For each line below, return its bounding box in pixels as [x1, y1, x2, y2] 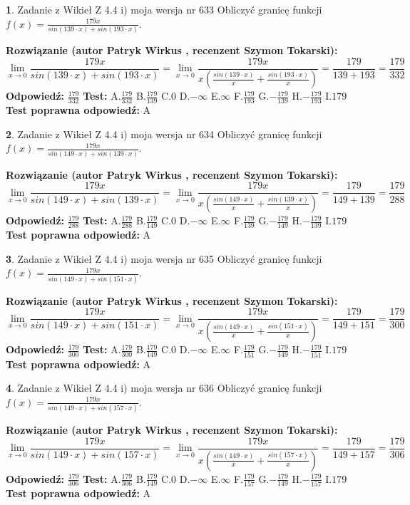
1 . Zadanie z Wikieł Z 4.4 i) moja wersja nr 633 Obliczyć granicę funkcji [6, 2, 322, 16]
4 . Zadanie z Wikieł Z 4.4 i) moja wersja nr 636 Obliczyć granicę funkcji [6, 380, 322, 395]
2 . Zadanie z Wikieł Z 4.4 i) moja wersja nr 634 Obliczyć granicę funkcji [6, 126, 322, 141]
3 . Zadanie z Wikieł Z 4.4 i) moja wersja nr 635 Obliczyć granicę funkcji [6, 251, 322, 266]
